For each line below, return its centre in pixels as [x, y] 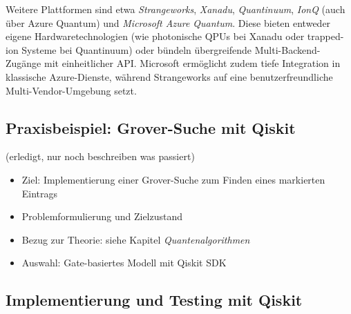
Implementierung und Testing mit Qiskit [154, 300]
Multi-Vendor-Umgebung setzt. [71, 90]
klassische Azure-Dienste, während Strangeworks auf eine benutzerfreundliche [169, 76]
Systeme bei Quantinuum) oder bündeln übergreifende [137, 49]
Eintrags [40, 193]
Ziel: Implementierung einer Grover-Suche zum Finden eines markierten [173, 179]
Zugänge [23, 63]
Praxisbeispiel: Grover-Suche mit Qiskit [151, 127]
